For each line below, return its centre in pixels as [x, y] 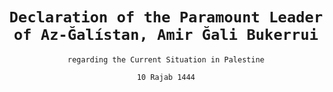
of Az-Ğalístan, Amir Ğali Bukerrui [166, 35]
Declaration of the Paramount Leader [166, 17]
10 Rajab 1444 [166, 77]
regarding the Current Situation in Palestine [166, 59]
